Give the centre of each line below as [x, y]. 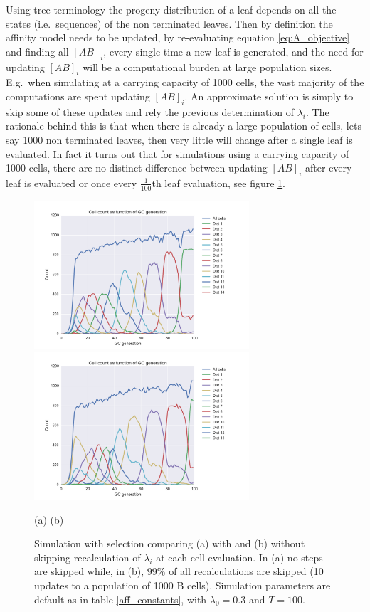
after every [329, 168]
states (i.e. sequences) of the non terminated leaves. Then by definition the [169, 23]
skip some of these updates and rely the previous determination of [150, 111]
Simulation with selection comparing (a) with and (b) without [170, 543]
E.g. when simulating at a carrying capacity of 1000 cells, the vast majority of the [185, 82]
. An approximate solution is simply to [269, 96]
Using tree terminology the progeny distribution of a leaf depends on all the [171, 9]
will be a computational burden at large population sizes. [207, 67]
